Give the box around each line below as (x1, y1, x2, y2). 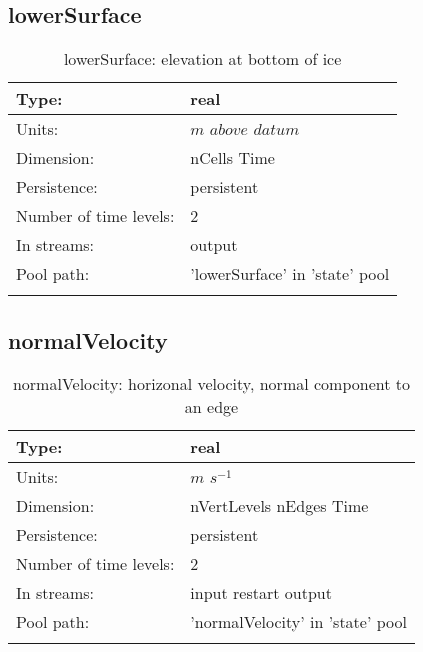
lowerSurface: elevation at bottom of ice (63, 47, 342, 71)
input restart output (190, 581, 332, 605)
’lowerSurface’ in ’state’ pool (190, 262, 390, 286)
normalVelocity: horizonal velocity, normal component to (12, 372, 410, 396)
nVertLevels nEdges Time (190, 494, 369, 518)
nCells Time (190, 146, 275, 170)
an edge (184, 395, 239, 419)
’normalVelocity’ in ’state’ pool (190, 610, 407, 634)
